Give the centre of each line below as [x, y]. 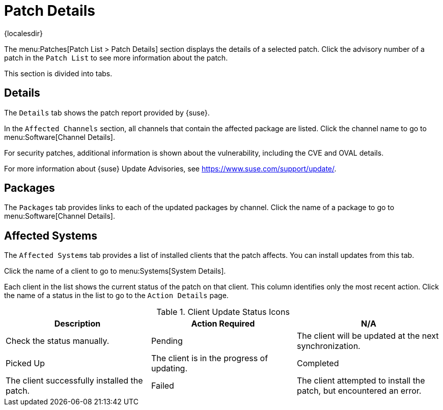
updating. [169, 369]
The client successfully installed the [74, 381]
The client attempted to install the [361, 381]
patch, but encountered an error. [359, 391]
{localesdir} [23, 33]
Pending [167, 341]
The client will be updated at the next [368, 336]
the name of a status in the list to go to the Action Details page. [116, 296]
